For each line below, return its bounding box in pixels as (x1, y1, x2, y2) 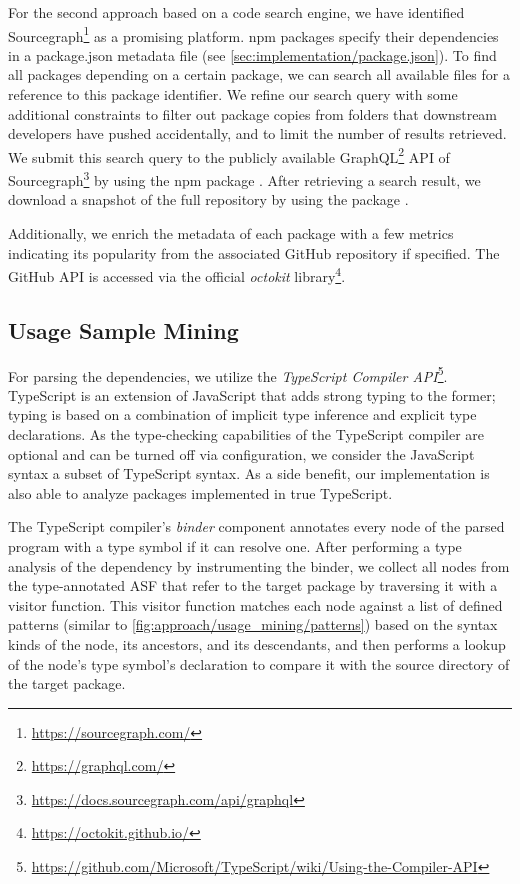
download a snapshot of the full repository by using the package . (8, 189, 409, 210)
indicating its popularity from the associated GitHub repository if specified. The (8, 242, 500, 263)
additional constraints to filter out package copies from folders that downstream (8, 103, 498, 124)
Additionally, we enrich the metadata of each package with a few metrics (8, 222, 454, 243)
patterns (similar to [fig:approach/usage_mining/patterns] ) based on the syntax (8, 614, 498, 635)
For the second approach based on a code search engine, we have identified (8, 2, 465, 22)
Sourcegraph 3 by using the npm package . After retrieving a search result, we (8, 167, 481, 190)
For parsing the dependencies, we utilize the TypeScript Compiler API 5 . (8, 362, 448, 386)
